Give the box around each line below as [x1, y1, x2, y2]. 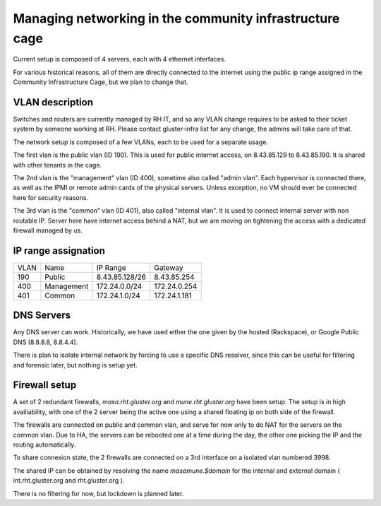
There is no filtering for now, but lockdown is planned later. [13, 489, 184, 498]
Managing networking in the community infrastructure [13, 11, 340, 26]
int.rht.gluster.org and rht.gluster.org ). [13, 476, 125, 485]
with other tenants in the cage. [13, 160, 102, 169]
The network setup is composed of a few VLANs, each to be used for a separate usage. [13, 138, 268, 146]
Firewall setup [13, 379, 77, 392]
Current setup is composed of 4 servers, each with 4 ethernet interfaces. [13, 55, 226, 64]
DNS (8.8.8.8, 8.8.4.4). [13, 338, 78, 346]
